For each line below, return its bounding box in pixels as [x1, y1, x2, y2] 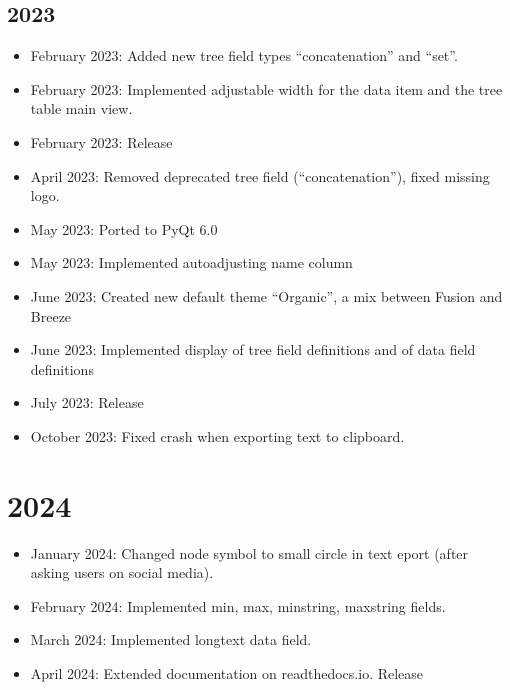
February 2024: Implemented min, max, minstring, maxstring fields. [30, 595, 446, 616]
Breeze [30, 305, 72, 326]
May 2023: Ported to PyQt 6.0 [30, 218, 218, 239]
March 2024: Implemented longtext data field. [30, 629, 312, 650]
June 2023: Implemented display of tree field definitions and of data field [30, 339, 476, 360]
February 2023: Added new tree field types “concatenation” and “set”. [30, 45, 458, 66]
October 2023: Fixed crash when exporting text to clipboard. [30, 425, 405, 446]
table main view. [30, 98, 133, 119]
